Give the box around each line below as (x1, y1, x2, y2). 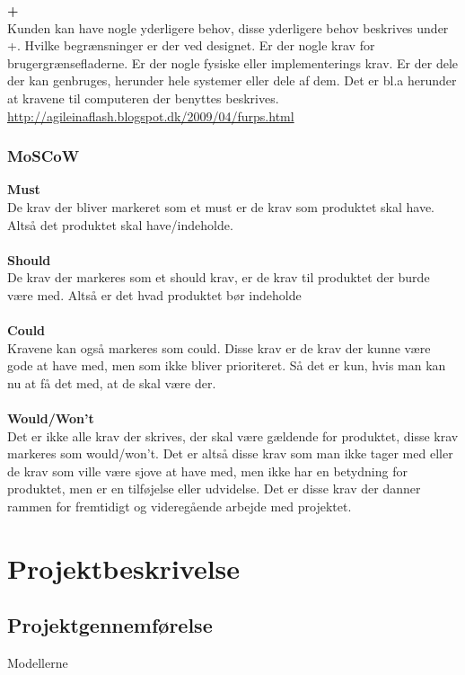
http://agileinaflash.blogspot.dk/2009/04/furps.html (7, 106, 294, 125)
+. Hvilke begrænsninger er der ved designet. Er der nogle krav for (7, 36, 375, 55)
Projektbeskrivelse (7, 549, 241, 586)
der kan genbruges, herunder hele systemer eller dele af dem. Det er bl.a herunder (7, 71, 457, 90)
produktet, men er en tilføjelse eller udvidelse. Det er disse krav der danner (7, 479, 421, 498)
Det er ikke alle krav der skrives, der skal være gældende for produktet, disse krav (7, 426, 459, 445)
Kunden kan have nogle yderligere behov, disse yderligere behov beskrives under (7, 18, 449, 37)
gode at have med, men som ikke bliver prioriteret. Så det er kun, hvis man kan (7, 356, 446, 375)
